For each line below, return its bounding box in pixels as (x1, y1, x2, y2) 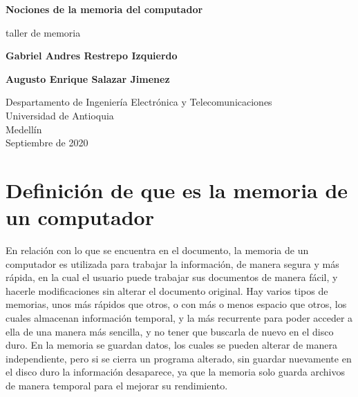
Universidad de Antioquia (6, 108, 114, 122)
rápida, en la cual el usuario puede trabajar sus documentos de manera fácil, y (6, 270, 338, 284)
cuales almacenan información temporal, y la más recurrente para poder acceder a (6, 311, 353, 325)
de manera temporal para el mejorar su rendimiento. (6, 378, 228, 392)
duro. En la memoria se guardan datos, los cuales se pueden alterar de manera (6, 338, 337, 352)
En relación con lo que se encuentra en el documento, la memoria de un (6, 243, 309, 258)
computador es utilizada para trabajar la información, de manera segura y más (6, 256, 339, 271)
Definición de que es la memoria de (6, 175, 348, 204)
